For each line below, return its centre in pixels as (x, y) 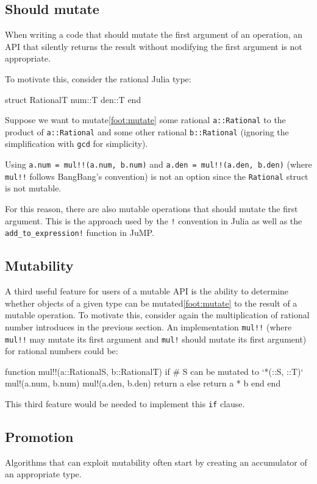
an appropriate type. (43, 474)
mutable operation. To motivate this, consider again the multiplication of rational (157, 315)
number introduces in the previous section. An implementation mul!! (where (148, 326)
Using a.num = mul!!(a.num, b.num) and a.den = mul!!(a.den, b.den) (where (158, 164)
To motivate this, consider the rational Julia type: (98, 78)
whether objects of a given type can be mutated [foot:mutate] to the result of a (151, 303)
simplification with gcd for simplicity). (77, 144)
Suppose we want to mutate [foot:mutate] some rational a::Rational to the (145, 120)
